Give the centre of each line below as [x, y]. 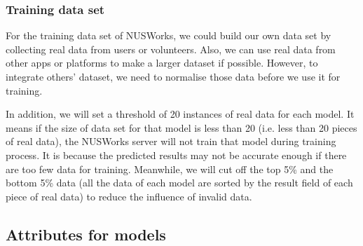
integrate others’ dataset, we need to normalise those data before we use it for [173, 76]
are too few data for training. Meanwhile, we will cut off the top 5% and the [170, 169]
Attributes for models [86, 234]
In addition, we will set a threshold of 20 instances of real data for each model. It [180, 114]
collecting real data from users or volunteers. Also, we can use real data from [171, 49]
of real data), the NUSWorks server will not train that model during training [171, 141]
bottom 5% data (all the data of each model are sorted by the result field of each [179, 183]
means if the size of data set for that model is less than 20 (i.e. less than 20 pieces [181, 127]
